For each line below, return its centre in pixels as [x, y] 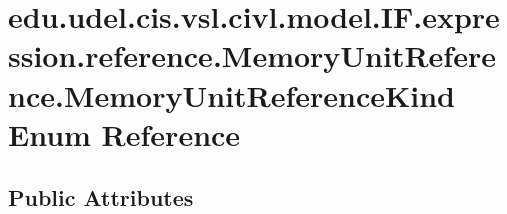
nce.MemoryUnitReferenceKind [231, 94]
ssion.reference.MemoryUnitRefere [252, 55]
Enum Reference [124, 133]
